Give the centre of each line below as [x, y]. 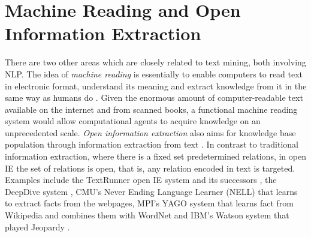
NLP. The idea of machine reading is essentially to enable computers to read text [154, 73]
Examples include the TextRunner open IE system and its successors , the [141, 180]
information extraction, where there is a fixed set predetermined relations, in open [155, 156]
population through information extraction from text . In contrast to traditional [152, 144]
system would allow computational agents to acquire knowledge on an [133, 121]
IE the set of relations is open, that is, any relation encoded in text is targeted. [150, 168]
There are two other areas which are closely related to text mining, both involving [155, 62]
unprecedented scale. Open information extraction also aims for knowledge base [150, 132]
